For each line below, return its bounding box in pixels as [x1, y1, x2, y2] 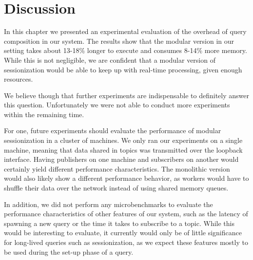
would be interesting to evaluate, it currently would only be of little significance [4, 227, 242, 238]
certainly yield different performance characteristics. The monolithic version [4, 163, 230, 173]
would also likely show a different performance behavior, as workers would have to [4, 173, 249, 183]
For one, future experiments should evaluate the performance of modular [4, 125, 221, 136]
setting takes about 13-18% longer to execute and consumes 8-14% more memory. [4, 45, 247, 55]
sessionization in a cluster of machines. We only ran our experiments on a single [4, 135, 243, 145]
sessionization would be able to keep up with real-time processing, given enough [4, 64, 242, 74]
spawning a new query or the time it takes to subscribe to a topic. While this [4, 218, 234, 228]
